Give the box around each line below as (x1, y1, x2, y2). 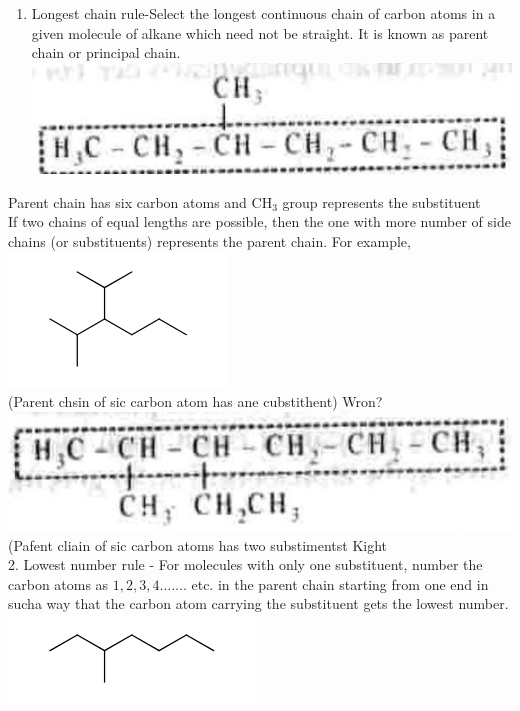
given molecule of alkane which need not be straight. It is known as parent (31, 22, 489, 43)
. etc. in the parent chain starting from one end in (182, 573, 489, 594)
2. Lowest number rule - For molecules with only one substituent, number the (8, 554, 483, 575)
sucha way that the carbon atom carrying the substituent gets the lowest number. (8, 593, 509, 614)
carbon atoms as (8, 573, 109, 594)
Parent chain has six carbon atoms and (8, 191, 247, 212)
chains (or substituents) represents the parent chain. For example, (8, 230, 411, 251)
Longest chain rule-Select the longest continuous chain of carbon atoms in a (31, 3, 496, 23)
